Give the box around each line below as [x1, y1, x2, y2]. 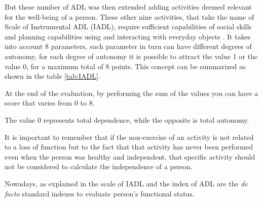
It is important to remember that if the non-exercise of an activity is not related [5, 131, 254, 142]
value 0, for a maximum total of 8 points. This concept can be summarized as [5, 61, 246, 71]
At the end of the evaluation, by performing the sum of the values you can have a [5, 87, 258, 98]
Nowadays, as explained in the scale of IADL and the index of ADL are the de [5, 178, 248, 188]
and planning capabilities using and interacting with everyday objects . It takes [5, 31, 251, 41]
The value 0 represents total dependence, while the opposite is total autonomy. [5, 114, 249, 125]
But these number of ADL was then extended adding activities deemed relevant [5, 2, 252, 12]
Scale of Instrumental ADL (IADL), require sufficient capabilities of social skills [5, 21, 252, 32]
